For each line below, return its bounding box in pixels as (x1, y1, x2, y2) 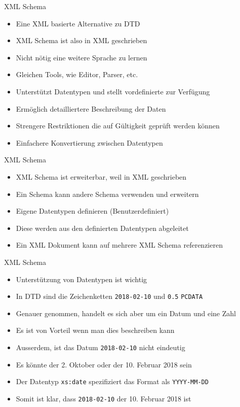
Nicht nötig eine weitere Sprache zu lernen (16, 52, 147, 62)
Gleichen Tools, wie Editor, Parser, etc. (16, 69, 138, 80)
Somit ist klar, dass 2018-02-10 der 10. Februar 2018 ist (16, 393, 191, 403)
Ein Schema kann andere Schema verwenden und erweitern (16, 188, 199, 199)
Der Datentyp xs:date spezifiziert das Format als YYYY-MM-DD (16, 376, 209, 387)
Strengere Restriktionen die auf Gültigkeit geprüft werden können (16, 120, 220, 131)
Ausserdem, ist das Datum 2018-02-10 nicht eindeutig (16, 342, 185, 352)
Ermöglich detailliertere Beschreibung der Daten (16, 103, 166, 114)
